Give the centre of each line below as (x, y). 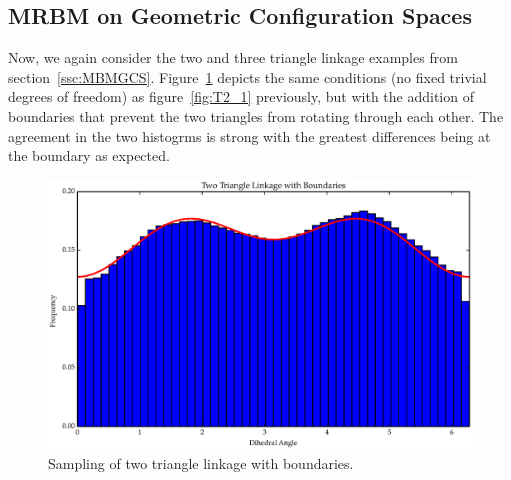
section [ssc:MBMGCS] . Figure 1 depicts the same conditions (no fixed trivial (247, 76)
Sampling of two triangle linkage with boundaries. (201, 462)
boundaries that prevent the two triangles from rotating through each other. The (256, 115)
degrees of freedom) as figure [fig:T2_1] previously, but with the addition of (241, 96)
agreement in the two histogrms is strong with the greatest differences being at (249, 135)
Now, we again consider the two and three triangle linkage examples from (233, 57)
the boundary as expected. (89, 155)
